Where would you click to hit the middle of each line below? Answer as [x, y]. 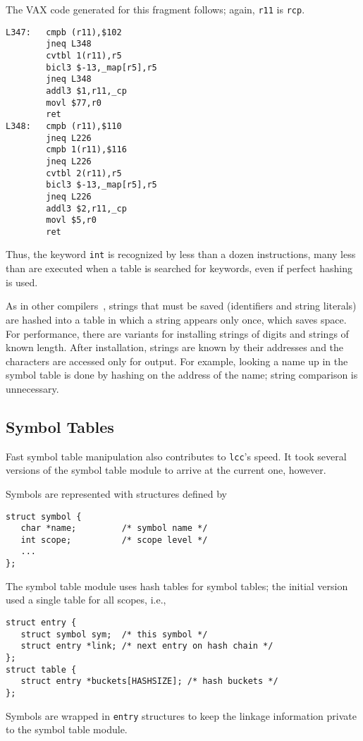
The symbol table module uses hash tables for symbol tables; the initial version [177, 586]
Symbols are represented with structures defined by [116, 493]
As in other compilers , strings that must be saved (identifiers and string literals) [181, 306]
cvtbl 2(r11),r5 [84, 173]
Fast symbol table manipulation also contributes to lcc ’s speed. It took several [176, 456]
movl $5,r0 [71, 220]
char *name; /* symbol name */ [114, 528]
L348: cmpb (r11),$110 [64, 126]
